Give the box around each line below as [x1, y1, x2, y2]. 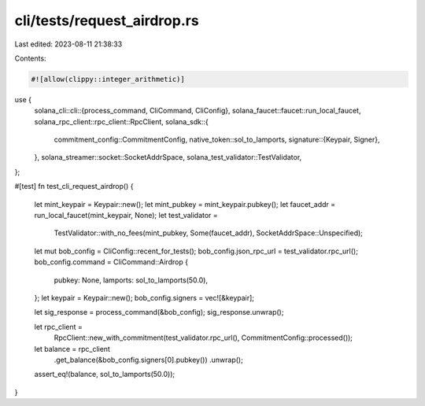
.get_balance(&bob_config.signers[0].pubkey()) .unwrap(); [54, 355, 243, 364]
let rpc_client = [34, 322, 83, 331]
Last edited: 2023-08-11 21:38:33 [14, 39, 123, 49]
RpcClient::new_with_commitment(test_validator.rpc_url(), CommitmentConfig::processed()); [54, 333, 353, 342]
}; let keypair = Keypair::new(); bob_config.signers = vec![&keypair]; [34, 293, 255, 302]
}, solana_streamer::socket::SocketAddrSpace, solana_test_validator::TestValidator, [34, 153, 302, 162]
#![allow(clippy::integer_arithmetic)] [31, 75, 185, 83]
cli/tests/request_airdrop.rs [14, 12, 200, 29]
